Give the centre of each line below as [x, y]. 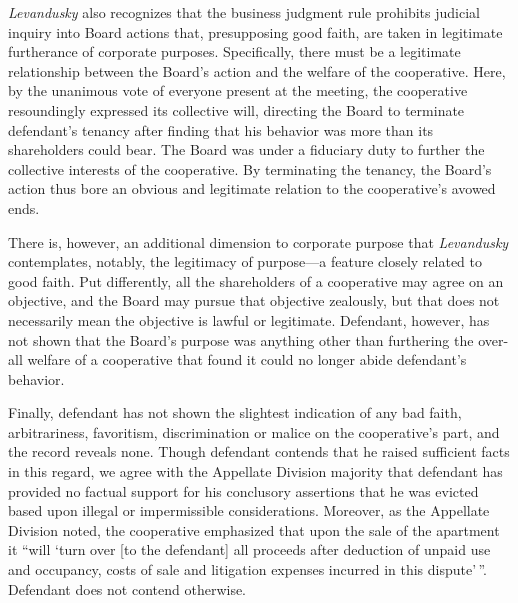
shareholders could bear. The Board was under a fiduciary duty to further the [246, 149]
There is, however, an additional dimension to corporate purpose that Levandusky [258, 241]
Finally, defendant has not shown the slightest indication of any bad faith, [235, 412]
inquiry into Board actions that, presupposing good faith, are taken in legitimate [255, 31]
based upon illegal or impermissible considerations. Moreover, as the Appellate [249, 510]
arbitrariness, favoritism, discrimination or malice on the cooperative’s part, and [254, 431]
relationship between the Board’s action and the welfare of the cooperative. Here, [257, 70]
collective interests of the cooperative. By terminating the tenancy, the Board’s [250, 168]
